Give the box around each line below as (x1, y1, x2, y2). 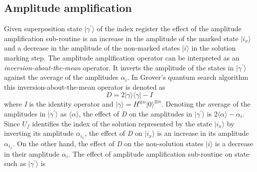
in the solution (191, 43, 236, 53)
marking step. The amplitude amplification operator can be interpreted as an (4, 52, 240, 62)
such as (4, 158, 26, 169)
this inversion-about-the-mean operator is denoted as (4, 81, 165, 92)
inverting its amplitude (4, 128, 74, 138)
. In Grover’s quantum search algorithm (127, 72, 249, 82)
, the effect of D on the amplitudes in (79, 108, 192, 118)
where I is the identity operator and (4, 99, 114, 109)
